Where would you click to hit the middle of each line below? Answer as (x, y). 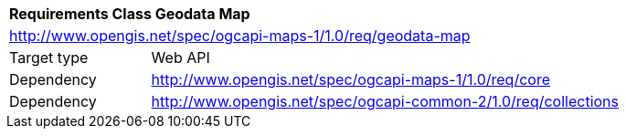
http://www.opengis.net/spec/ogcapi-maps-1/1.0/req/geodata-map (240, 36)
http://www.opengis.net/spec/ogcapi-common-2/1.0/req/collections (385, 101)
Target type (49, 58)
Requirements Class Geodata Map (130, 14)
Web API (180, 58)
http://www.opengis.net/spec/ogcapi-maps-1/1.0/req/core (350, 79)
